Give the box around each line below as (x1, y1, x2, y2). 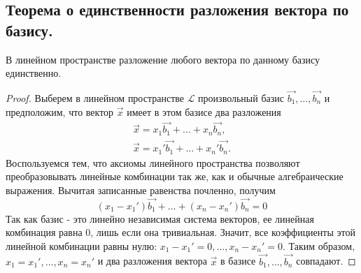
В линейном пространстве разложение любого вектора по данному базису (6, 52, 320, 66)
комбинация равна (6, 225, 83, 239)
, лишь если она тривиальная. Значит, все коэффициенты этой (90, 225, 355, 239)
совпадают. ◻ (296, 253, 356, 268)
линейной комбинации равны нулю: (6, 238, 157, 253)
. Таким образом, (282, 238, 355, 253)
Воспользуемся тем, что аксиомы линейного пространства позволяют (6, 155, 300, 170)
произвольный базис (198, 91, 284, 105)
